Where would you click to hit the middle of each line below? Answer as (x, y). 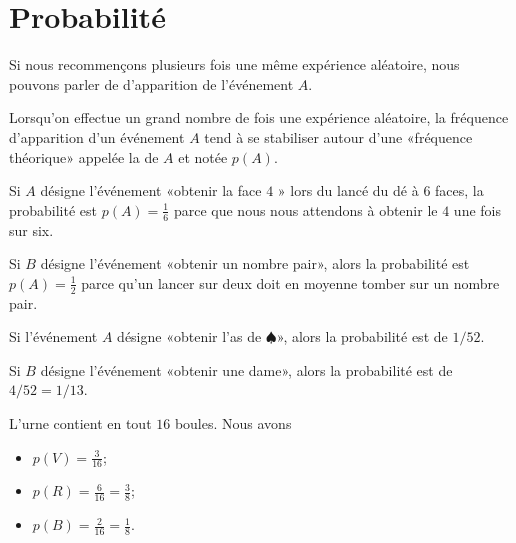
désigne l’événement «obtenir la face (151, 190)
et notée (203, 156)
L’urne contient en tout (80, 422)
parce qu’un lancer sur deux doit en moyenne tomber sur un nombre (290, 282)
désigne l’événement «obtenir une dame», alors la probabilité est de (246, 369)
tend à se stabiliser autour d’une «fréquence (338, 136)
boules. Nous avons (233, 422)
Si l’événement (53, 336)
